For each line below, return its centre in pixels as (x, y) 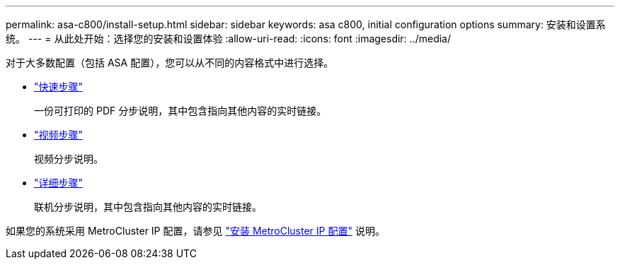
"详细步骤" (59, 183)
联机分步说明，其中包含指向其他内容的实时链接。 (148, 207)
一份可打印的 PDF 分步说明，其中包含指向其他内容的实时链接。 (180, 111)
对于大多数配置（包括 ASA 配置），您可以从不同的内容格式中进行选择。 (170, 63)
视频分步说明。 (69, 159)
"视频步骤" (59, 135)
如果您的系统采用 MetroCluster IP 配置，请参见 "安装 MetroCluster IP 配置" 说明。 (195, 231)
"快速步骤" (59, 87)
